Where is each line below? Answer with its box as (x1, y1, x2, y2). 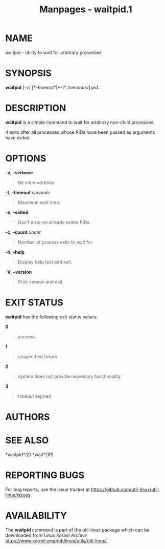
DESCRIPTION (5, 103, 66, 114)
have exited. (5, 134, 31, 140)
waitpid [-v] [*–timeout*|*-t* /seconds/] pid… (5, 84, 102, 90)
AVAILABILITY (5, 510, 67, 521)
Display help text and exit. (17, 259, 73, 265)
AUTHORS (5, 411, 50, 422)
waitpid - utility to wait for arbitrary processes (5, 49, 102, 55)
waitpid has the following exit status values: (5, 314, 98, 320)
